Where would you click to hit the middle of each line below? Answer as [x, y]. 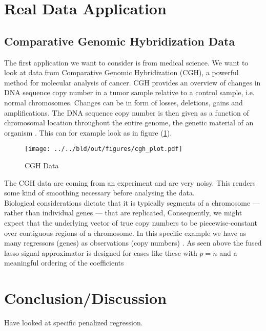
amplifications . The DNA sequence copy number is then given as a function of [127, 112]
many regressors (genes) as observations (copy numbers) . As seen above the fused [133, 243]
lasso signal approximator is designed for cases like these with [101, 252]
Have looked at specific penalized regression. [74, 323]
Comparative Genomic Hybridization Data [120, 41]
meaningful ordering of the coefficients [64, 263]
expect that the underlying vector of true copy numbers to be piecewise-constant [131, 222]
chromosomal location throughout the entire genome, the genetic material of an [129, 123]
